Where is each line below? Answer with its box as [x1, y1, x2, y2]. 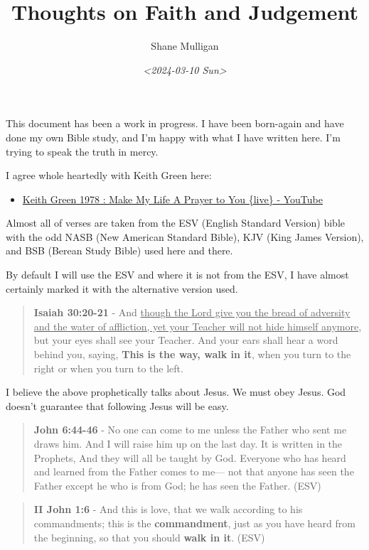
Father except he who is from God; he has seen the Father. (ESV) [33, 478, 321, 492]
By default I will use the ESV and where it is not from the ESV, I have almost [6, 267, 349, 282]
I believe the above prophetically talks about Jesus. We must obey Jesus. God [6, 384, 346, 399]
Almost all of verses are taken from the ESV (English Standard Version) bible [6, 215, 345, 230]
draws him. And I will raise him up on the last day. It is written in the [33, 436, 343, 451]
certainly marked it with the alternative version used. [6, 281, 238, 296]
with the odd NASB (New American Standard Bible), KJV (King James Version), [6, 229, 364, 244]
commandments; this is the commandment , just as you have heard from [33, 515, 355, 530]
